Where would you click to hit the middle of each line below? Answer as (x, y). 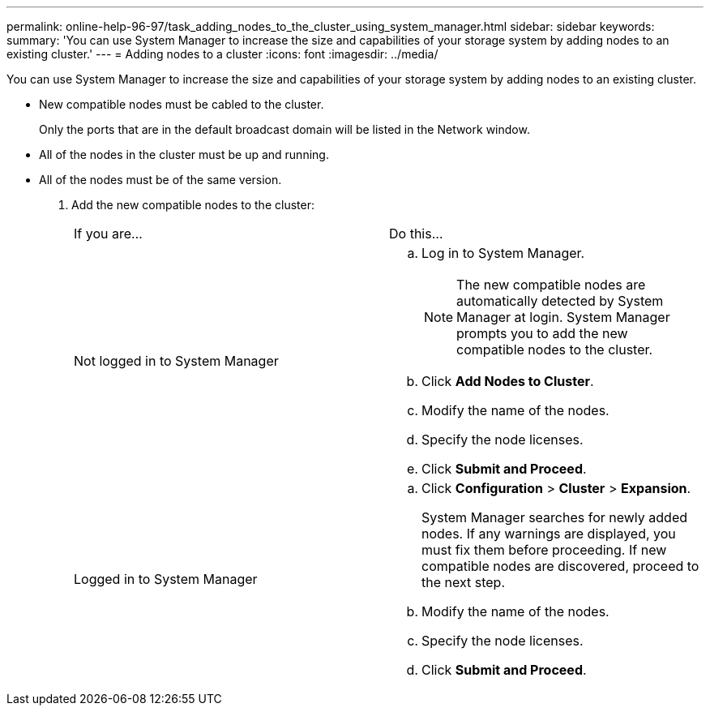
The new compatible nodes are (551, 285)
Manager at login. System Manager (563, 317)
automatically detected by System (560, 301)
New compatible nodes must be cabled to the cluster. (182, 104)
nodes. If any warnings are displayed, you (549, 534)
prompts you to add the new (542, 333)
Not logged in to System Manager (176, 361)
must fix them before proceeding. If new (544, 550)
